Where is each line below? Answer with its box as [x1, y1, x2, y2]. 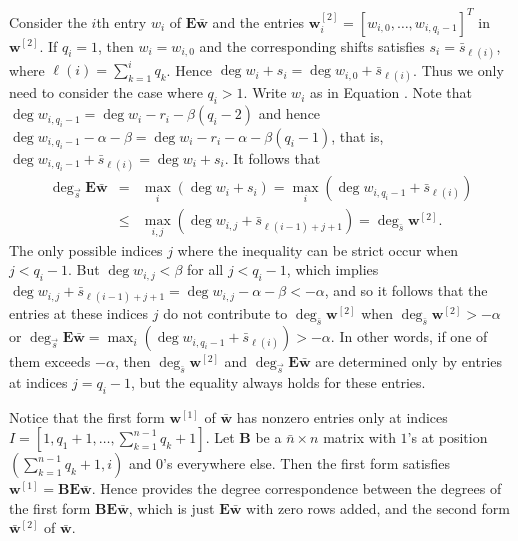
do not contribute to [163, 303, 288, 324]
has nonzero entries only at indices [236, 406, 448, 427]
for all [186, 259, 224, 280]
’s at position [407, 427, 488, 448]
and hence [258, 103, 321, 124]
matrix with [323, 427, 396, 448]
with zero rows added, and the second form [246, 497, 510, 518]
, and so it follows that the [324, 280, 488, 301]
